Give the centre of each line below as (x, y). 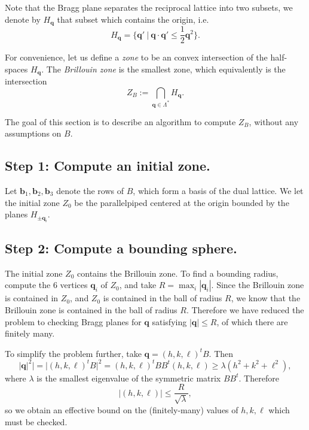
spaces (16, 69)
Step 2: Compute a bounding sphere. (121, 248)
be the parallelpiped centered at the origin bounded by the (182, 202)
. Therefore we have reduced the (245, 310)
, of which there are (252, 321)
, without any (274, 121)
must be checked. (36, 421)
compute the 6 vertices (46, 285)
